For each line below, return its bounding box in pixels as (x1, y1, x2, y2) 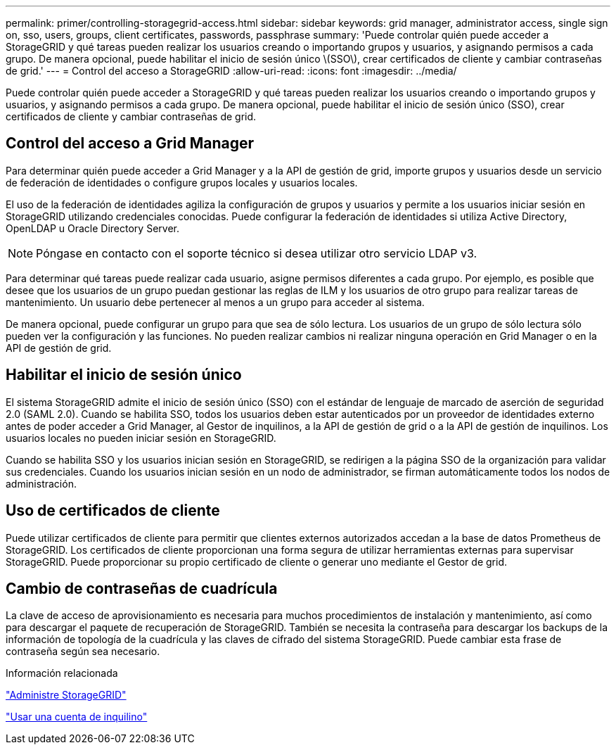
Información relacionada (6, 667, 118, 680)
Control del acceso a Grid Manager (6, 134, 255, 153)
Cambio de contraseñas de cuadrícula (6, 579, 278, 597)
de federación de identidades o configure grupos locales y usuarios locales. (6, 176, 358, 189)
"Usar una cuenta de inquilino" (6, 711, 148, 723)
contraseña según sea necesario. (6, 645, 160, 658)
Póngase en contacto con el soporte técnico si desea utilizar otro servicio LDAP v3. (36, 246, 477, 260)
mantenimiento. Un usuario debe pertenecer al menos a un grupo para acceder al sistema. (6, 295, 425, 308)
